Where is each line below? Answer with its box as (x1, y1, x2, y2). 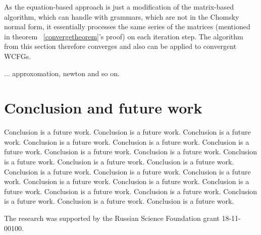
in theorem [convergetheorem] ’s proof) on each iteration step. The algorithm (4, 31, 243, 41)
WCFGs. (4, 50, 31, 61)
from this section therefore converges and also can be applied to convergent (4, 41, 237, 51)
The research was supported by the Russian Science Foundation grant (4, 213, 220, 223)
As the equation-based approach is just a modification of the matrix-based (4, 2, 234, 12)
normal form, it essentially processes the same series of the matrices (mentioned (4, 21, 250, 32)
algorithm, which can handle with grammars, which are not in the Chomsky (4, 11, 239, 22)
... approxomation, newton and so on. (4, 68, 120, 78)
